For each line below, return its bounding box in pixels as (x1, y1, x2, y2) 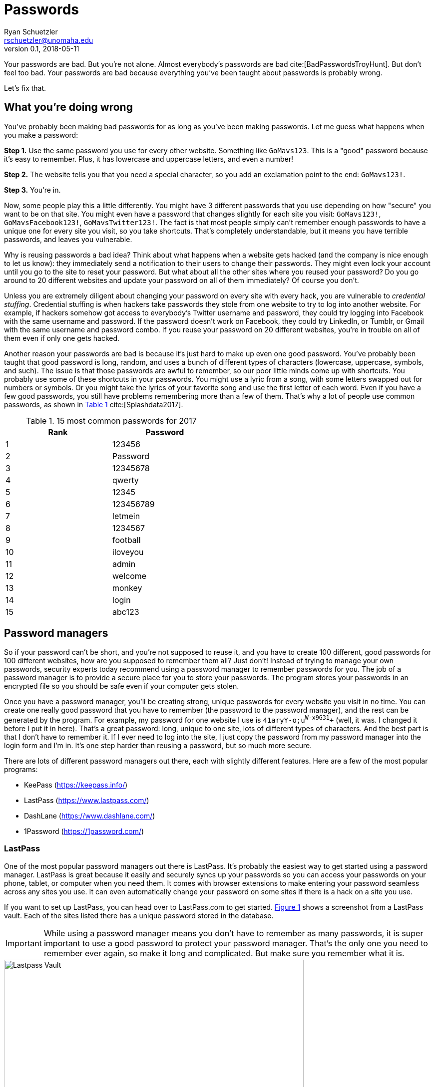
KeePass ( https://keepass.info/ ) (24, 781, 128, 790)
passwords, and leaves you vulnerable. (4, 235, 132, 244)
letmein (112, 511, 140, 521)
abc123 (112, 606, 139, 617)
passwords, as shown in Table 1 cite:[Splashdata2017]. (4, 400, 183, 409)
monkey (112, 582, 142, 593)
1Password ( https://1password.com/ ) (24, 827, 144, 836)
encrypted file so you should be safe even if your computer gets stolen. (4, 682, 239, 691)
